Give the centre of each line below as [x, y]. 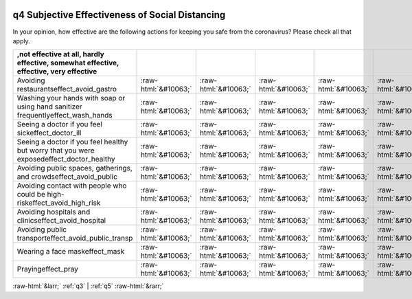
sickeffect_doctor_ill [49, 133]
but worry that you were [56, 151]
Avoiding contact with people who [72, 186]
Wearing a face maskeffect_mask [71, 252]
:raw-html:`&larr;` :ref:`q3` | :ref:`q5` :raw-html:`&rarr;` [88, 286]
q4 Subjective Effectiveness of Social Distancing [119, 15]
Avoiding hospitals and [54, 212]
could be [31, 195]
